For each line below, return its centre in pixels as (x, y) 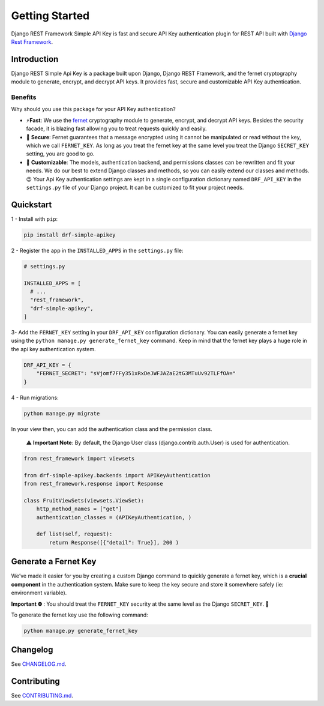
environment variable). (39, 593)
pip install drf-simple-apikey (70, 235)
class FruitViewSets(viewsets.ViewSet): (84, 500)
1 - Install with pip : (34, 219)
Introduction (35, 59)
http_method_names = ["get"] (79, 509)
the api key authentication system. (53, 349)
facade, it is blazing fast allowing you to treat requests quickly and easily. (116, 128)
